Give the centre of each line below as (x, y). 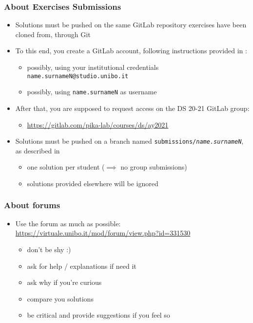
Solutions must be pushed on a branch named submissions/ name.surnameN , (129, 141)
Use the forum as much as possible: (68, 223)
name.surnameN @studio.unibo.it (78, 76)
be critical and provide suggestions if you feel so (98, 315)
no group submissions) (154, 167)
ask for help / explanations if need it (82, 266)
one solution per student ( (66, 167)
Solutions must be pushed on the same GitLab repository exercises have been (131, 25)
